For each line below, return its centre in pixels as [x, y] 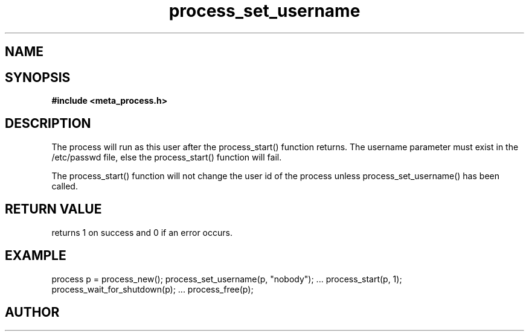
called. [65, 186]
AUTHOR [32, 312]
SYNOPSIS [38, 77]
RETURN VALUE [53, 209]
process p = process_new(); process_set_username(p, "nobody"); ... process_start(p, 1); [227, 279]
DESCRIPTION [48, 124]
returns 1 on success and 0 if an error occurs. [142, 232]
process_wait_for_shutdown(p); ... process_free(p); [152, 289]
